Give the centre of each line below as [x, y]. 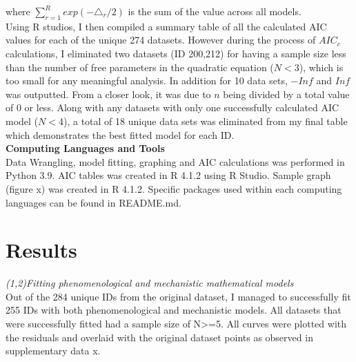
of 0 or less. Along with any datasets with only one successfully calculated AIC [172, 107]
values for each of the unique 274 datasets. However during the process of [161, 40]
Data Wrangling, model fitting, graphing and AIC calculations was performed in [175, 161]
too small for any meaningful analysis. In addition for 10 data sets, [147, 80]
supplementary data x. [53, 351]
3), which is [319, 67]
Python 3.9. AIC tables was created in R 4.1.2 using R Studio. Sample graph [168, 175]
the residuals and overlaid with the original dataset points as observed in [159, 337]
